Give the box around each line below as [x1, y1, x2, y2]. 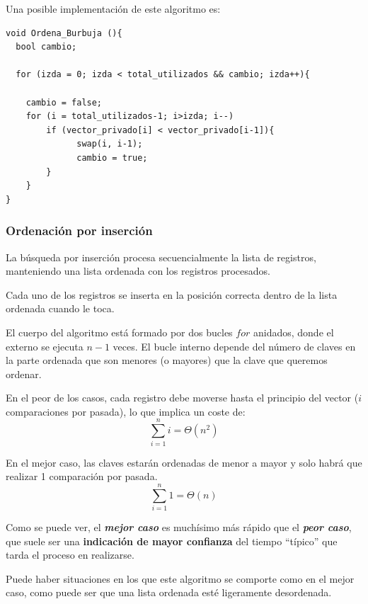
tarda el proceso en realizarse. [6, 547, 134, 562]
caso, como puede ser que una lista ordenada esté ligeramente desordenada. [6, 585, 332, 600]
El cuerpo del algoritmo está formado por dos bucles [6, 324, 233, 339]
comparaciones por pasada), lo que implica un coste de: [6, 404, 246, 418]
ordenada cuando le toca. [6, 301, 115, 316]
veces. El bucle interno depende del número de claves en [113, 338, 356, 353]
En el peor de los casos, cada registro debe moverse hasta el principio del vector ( [6, 390, 359, 405]
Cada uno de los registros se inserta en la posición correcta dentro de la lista [6, 287, 338, 302]
